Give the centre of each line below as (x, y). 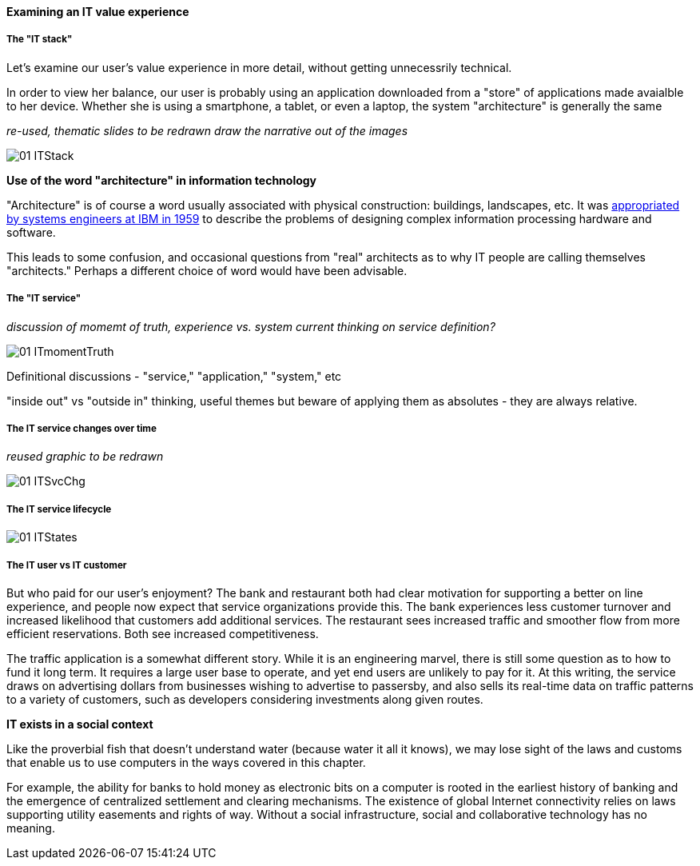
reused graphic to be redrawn (85, 457)
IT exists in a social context (80, 724)
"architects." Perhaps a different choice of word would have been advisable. (207, 270)
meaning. (31, 828)
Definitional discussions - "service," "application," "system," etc (174, 376)
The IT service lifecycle (59, 509)
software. (31, 232)
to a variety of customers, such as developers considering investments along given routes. (245, 699)
